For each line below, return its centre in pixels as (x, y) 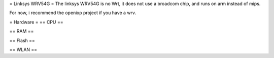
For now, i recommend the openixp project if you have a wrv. (73, 13)
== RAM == (22, 31)
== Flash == (22, 40)
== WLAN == (23, 49)
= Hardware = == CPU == (36, 22)
